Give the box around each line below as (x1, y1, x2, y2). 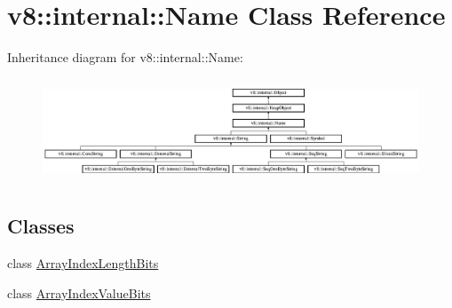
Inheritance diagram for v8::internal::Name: (7, 48, 243, 67)
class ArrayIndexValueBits (7, 283, 151, 302)
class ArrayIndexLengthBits (7, 254, 159, 272)
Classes (7, 212, 75, 240)
